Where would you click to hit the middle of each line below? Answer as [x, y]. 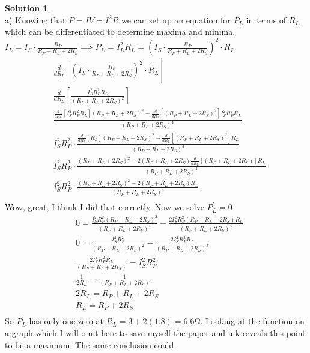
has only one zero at [66, 321]
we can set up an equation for [176, 20]
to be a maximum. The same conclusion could [90, 344]
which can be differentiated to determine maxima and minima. [120, 32]
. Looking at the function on [252, 321]
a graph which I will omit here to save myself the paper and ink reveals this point [155, 333]
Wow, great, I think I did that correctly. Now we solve [105, 207]
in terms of [266, 20]
